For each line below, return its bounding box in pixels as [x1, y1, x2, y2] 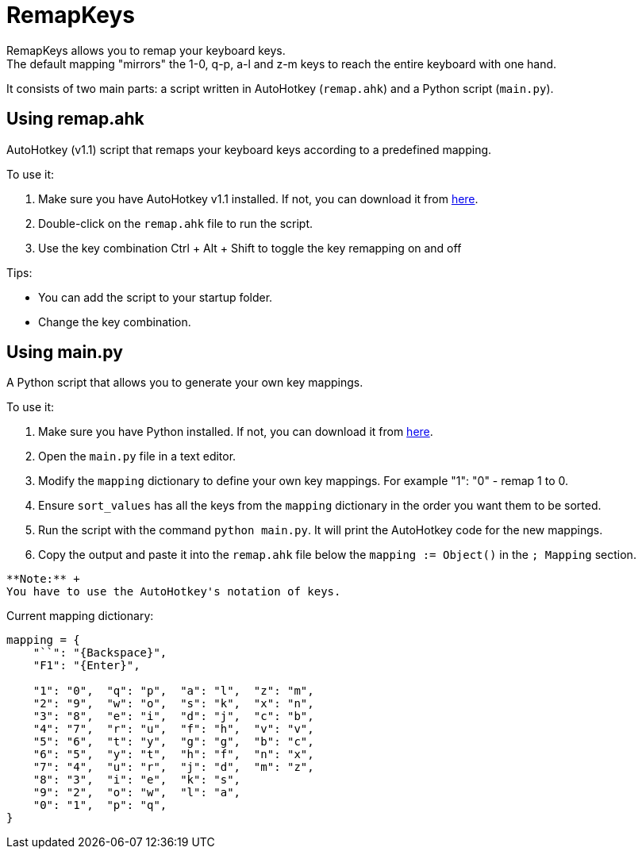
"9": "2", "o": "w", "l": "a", [33, 786, 241, 799]
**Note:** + [6, 572, 80, 586]
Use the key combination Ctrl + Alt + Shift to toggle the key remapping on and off [38, 241, 462, 255]
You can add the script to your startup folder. [38, 290, 273, 304]
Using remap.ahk [6, 109, 144, 129]
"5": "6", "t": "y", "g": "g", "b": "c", [33, 735, 314, 749]
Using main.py [6, 342, 123, 363]
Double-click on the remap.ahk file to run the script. [38, 216, 313, 230]
